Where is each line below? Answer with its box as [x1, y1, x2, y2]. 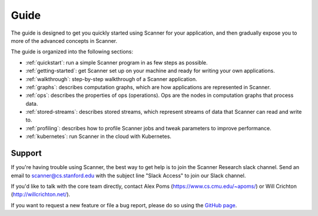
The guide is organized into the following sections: [11, 48, 134, 55]
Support [11, 148, 42, 158]
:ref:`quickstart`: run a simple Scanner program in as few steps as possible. [25, 59, 208, 66]
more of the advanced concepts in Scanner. [11, 37, 118, 44]
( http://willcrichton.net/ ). [11, 191, 71, 198]
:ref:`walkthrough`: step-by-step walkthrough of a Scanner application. [25, 75, 197, 82]
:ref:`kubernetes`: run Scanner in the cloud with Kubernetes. [25, 133, 172, 140]
